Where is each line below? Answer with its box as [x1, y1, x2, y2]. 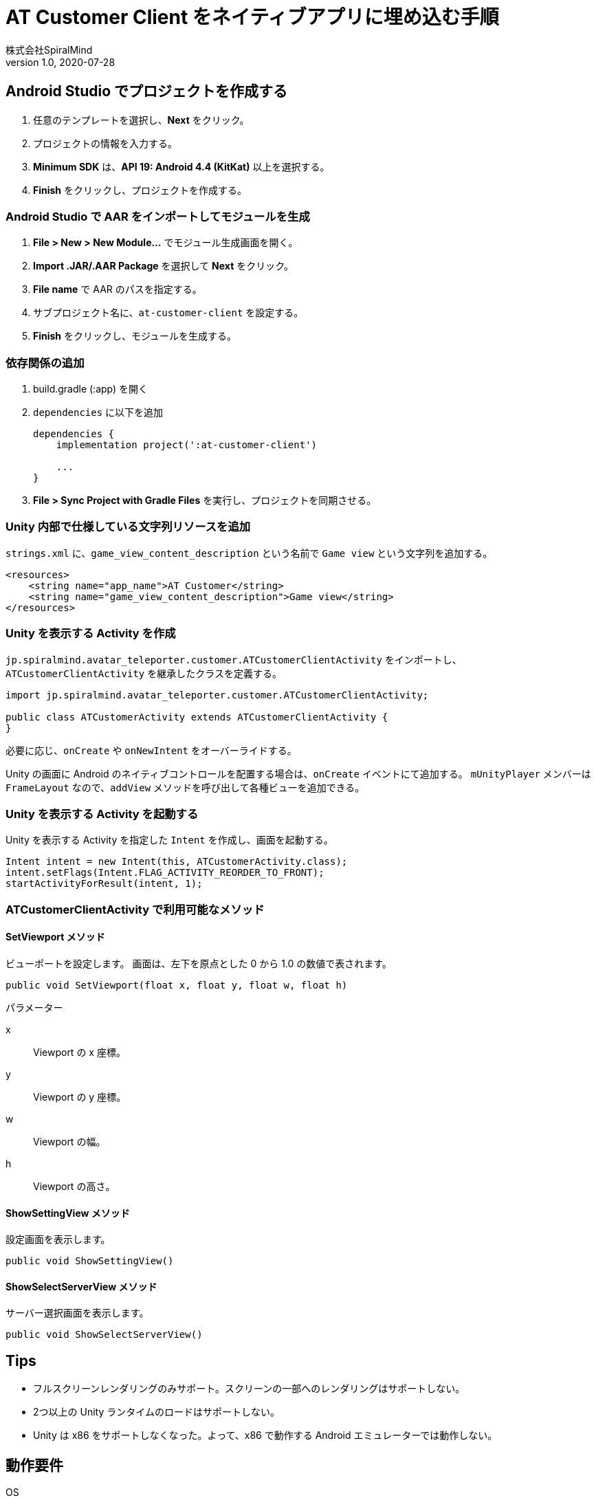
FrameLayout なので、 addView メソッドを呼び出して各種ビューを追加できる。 [5, 781, 365, 793]
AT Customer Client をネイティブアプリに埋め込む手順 [5, 5, 499, 29]
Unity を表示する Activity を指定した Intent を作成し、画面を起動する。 [5, 834, 333, 846]
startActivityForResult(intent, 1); [5, 878, 203, 890]
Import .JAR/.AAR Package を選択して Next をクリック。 [33, 260, 294, 272]
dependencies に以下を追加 [33, 406, 164, 419]
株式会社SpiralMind [5, 43, 93, 56]
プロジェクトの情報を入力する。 [33, 137, 177, 149]
